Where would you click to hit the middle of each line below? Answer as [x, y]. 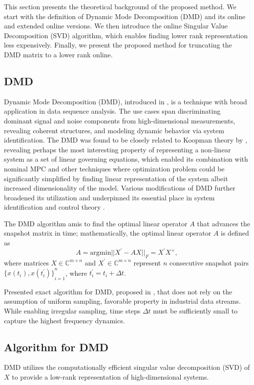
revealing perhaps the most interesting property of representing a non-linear [117, 149]
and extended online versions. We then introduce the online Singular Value [116, 26]
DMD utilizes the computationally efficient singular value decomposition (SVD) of [127, 367]
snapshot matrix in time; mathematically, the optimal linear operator [108, 233]
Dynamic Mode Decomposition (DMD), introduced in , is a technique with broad [126, 101]
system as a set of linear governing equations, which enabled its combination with [126, 159]
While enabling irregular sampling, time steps [72, 311]
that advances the [223, 223]
